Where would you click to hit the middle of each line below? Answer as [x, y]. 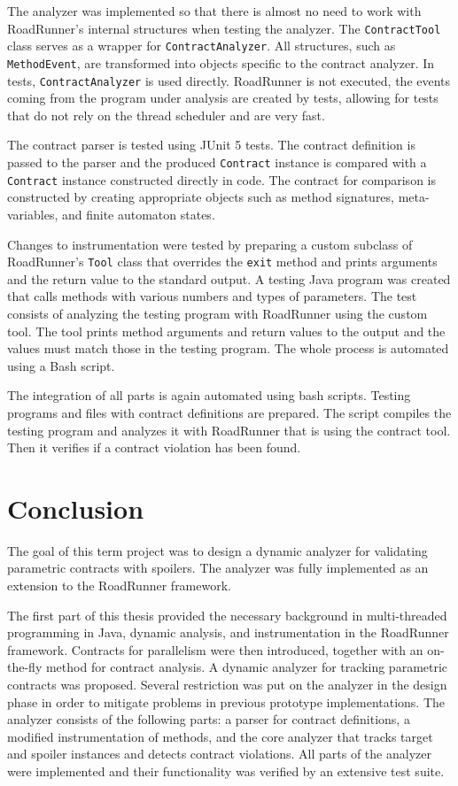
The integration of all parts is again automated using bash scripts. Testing [209, 395]
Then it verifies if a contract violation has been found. [154, 447]
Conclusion [76, 508]
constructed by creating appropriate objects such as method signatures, [201, 197]
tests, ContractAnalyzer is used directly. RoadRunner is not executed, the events [229, 80]
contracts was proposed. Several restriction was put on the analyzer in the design [227, 684]
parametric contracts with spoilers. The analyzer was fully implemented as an [218, 568]
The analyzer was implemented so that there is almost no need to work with [214, 11]
